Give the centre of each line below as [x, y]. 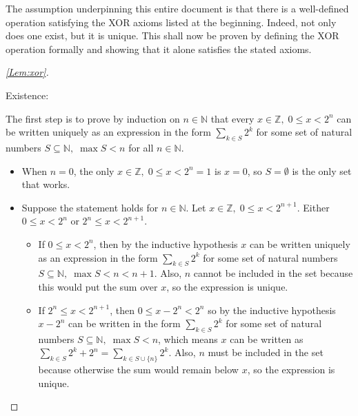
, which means [188, 339]
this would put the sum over [98, 286]
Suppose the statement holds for [90, 207]
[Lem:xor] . [27, 72]
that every [232, 118]
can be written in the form [125, 323]
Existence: [27, 95]
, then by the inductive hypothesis [166, 243]
